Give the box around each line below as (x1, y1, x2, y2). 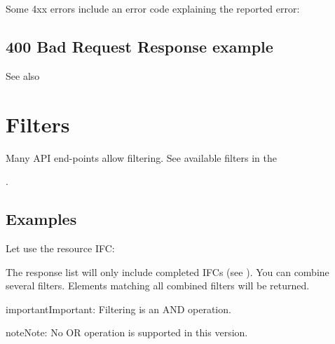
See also (6, 68, 40, 83)
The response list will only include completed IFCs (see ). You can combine (6, 264, 329, 279)
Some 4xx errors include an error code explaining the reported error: (6, 1, 300, 15)
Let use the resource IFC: (6, 240, 115, 255)
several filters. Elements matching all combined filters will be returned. (6, 278, 310, 293)
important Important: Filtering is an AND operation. (6, 301, 231, 316)
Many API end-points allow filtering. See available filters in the (6, 150, 278, 165)
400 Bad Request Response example (6, 35, 273, 57)
